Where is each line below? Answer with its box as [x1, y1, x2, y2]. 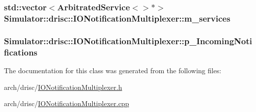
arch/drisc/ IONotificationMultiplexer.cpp [4, 98, 129, 109]
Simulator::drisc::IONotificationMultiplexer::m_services [4, 12, 230, 24]
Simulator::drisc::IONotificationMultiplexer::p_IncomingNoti [4, 34, 253, 47]
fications [4, 46, 37, 58]
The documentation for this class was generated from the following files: [4, 65, 221, 75]
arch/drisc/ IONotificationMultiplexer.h [4, 82, 122, 92]
